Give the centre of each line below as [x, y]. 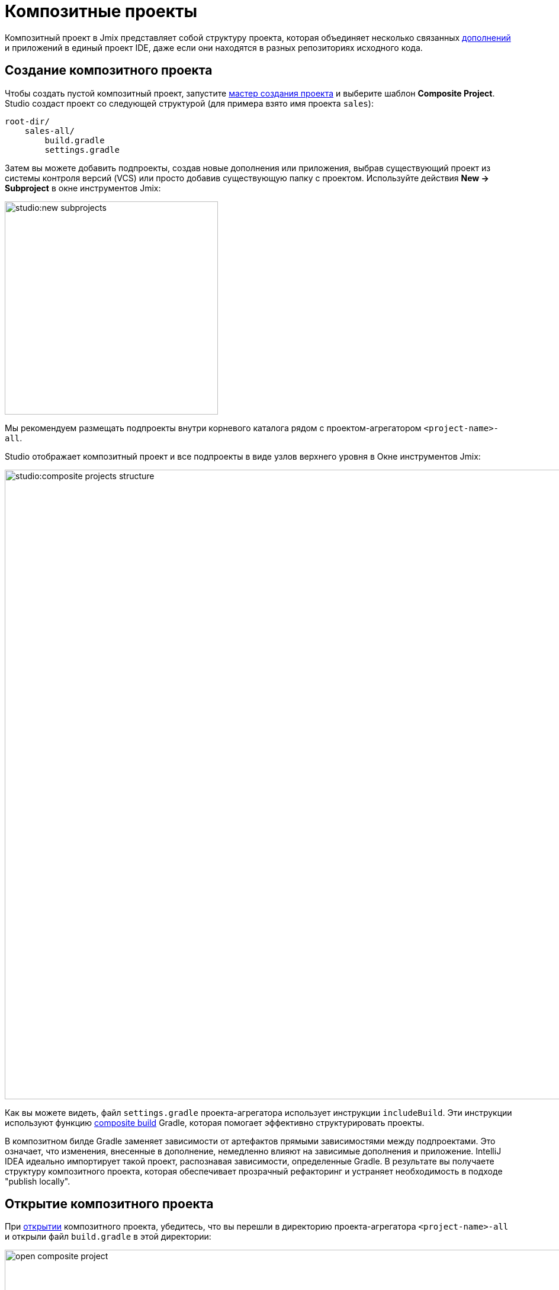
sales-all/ [50, 131]
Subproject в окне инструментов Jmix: [83, 188]
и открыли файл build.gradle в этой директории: [108, 1237]
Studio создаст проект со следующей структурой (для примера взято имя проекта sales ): [189, 103]
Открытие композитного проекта [109, 1204]
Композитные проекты [101, 11]
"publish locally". [38, 1181]
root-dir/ [27, 121]
